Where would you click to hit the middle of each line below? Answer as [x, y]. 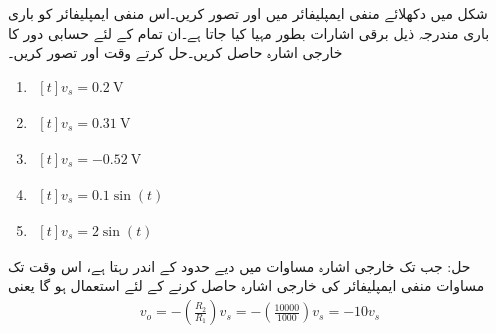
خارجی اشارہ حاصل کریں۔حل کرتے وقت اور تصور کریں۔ [175, 52]
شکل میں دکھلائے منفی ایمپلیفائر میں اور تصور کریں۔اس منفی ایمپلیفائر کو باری [248, 13]
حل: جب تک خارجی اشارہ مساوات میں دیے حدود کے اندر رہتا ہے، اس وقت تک [239, 265]
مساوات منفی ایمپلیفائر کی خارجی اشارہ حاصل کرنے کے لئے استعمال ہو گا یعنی [246, 285]
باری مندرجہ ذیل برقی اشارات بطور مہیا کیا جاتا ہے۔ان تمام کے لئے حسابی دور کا [249, 32]
